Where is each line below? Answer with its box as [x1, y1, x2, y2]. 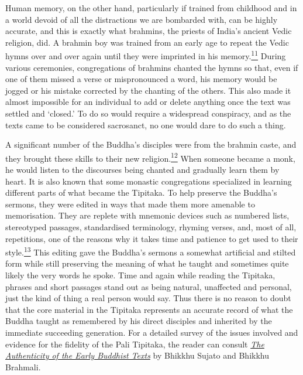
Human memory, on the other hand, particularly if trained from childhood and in [5, 2, 297, 13]
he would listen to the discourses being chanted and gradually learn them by [5, 163, 280, 176]
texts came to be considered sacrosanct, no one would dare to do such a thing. [5, 118, 286, 131]
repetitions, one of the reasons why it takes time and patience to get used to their [5, 232, 298, 244]
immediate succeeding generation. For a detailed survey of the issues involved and [5, 326, 298, 338]
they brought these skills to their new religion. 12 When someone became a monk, [5, 150, 295, 164]
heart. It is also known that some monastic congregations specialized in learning [5, 175, 292, 187]
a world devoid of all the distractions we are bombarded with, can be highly [5, 13, 278, 25]
